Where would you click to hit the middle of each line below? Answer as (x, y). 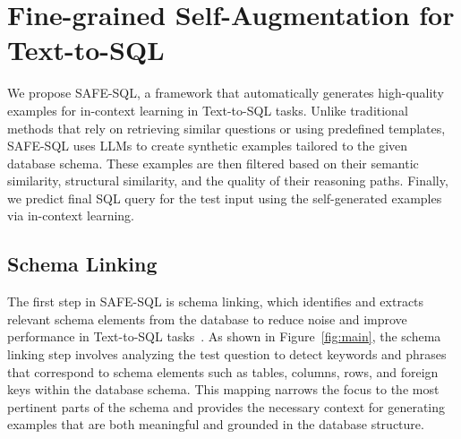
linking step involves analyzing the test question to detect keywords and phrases (227, 354)
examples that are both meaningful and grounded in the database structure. (216, 424)
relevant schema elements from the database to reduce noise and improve (207, 318)
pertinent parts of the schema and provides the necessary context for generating (226, 406)
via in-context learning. (71, 215)
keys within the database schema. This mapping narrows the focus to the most (223, 389)
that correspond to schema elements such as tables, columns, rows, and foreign (223, 371)
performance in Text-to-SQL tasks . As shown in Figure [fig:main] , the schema (224, 336)
